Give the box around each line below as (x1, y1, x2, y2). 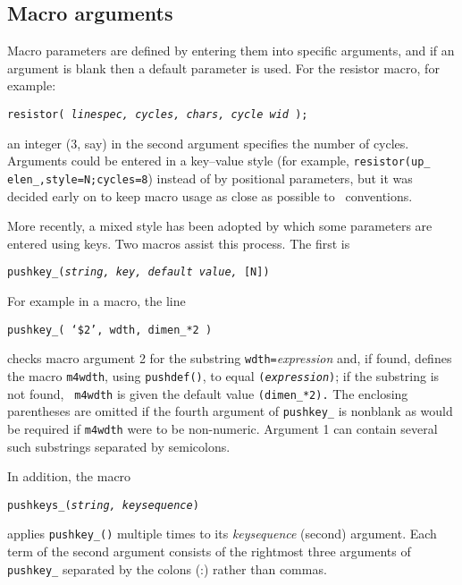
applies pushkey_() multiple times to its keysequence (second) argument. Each (7, 524, 437, 543)
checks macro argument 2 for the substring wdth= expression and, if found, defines (7, 349, 452, 368)
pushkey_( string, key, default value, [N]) (7, 266, 270, 279)
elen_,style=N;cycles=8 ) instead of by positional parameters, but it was (7, 168, 413, 187)
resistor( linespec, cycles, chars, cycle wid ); (7, 107, 308, 121)
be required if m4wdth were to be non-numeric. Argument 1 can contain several (7, 419, 438, 437)
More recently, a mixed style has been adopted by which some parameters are (7, 216, 433, 235)
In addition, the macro (7, 467, 131, 486)
